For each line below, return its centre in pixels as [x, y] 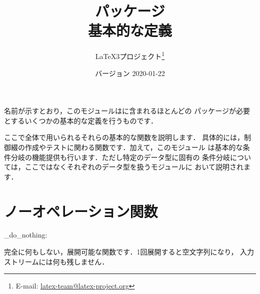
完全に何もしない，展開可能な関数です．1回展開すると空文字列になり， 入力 [129, 252]
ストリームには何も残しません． [56, 261]
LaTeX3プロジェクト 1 [130, 55]
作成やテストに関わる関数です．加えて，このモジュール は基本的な [134, 147]
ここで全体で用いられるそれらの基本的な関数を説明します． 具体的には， [124, 137]
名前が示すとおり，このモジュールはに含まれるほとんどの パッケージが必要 [127, 111]
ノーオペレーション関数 [81, 211]
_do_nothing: [26, 235]
